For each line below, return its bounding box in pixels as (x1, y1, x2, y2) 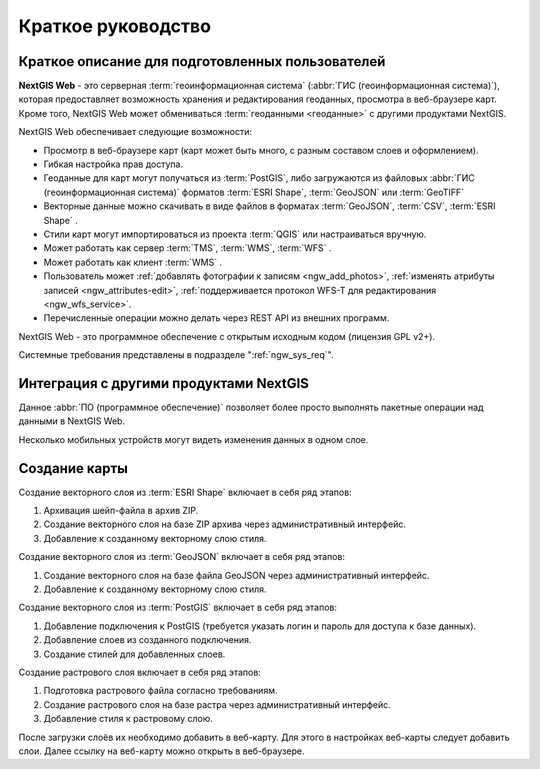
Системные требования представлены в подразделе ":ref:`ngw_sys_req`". (18, 349, 334, 361)
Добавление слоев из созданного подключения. (43, 634, 252, 646)
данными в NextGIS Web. (18, 415, 125, 427)
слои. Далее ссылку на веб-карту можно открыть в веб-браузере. (18, 745, 305, 757)
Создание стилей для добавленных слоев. (43, 648, 226, 660)
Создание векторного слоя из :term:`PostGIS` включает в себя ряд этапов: (18, 601, 338, 614)
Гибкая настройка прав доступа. (43, 158, 184, 170)
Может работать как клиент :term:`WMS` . (43, 256, 223, 268)
